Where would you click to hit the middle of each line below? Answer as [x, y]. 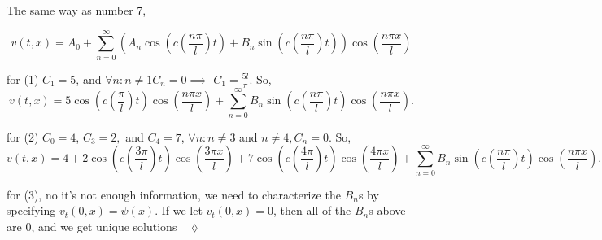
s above [387, 210]
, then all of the [312, 210]
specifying [31, 210]
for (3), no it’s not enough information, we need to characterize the [174, 194]
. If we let [179, 210]
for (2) [23, 136]
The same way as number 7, [76, 10]
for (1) [23, 79]
